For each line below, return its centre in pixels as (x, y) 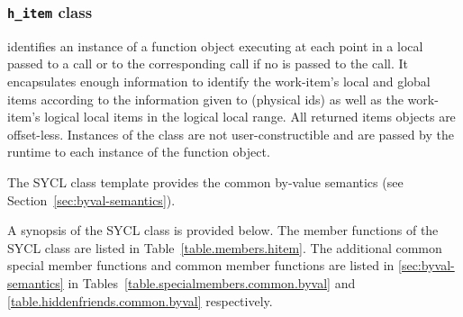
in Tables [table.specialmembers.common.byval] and (212, 282)
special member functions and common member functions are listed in (201, 265)
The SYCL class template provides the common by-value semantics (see (205, 181)
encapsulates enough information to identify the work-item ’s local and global (219, 81)
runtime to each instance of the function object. (139, 152)
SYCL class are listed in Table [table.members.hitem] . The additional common (225, 247)
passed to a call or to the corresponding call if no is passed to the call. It (208, 63)
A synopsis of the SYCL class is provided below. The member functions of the (223, 230)
